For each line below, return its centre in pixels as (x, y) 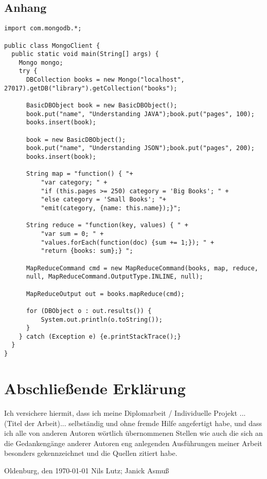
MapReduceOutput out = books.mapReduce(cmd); (105, 294)
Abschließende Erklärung (95, 388)
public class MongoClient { (52, 45)
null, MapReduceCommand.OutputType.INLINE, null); (114, 277)
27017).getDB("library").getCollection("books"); (91, 88)
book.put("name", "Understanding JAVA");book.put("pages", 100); (140, 114)
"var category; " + (74, 183)
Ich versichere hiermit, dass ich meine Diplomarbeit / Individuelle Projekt (121, 412)
